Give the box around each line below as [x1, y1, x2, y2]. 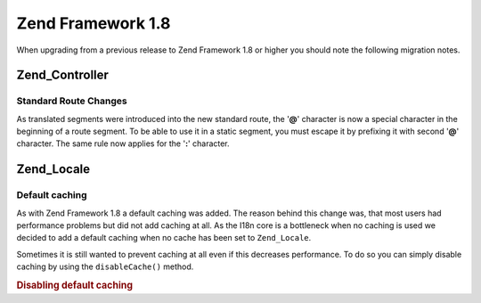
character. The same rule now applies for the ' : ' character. [16, 138, 231, 149]
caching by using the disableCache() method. [16, 261, 194, 272]
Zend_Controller [16, 68, 109, 83]
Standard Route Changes [16, 94, 128, 107]
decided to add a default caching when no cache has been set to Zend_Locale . [16, 233, 312, 243]
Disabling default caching [16, 279, 134, 291]
